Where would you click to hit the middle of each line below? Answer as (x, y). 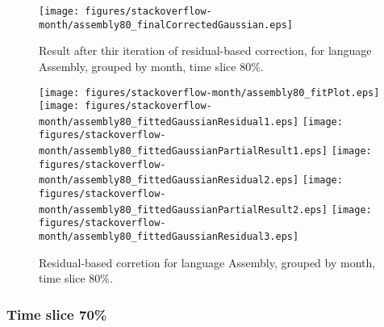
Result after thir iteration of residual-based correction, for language (205, 50)
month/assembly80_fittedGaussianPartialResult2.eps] (183, 210)
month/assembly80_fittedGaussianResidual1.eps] (169, 122)
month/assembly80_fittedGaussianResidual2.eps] (169, 180)
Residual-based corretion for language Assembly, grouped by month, (207, 262)
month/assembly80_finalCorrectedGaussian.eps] (166, 25)
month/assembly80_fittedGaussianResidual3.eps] (169, 237)
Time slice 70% (57, 314)
